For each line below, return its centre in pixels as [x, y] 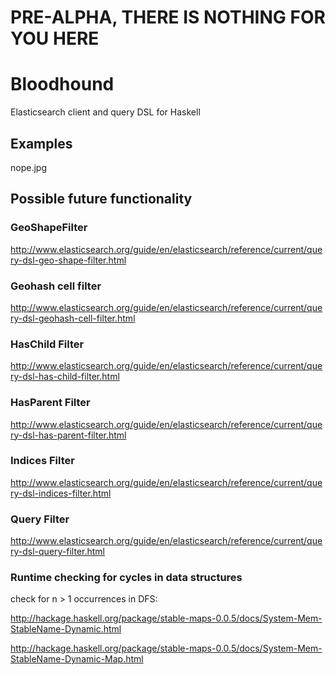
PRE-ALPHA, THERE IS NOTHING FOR [168, 17]
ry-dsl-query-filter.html [58, 552]
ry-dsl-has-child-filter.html [65, 377]
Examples [41, 143]
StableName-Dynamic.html [66, 629]
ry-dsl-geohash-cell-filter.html [73, 318]
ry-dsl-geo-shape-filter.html [68, 260]
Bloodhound [62, 84]
